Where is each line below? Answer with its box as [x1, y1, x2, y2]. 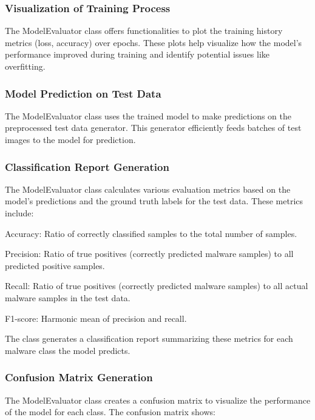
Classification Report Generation [5, 159, 169, 174]
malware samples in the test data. [5, 291, 130, 304]
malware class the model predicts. [5, 344, 130, 356]
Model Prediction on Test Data [5, 85, 161, 101]
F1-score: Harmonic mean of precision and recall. [5, 312, 187, 324]
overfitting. [5, 60, 46, 72]
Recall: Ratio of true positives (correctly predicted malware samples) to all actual [5, 279, 308, 292]
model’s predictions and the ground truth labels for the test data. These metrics [5, 195, 303, 207]
